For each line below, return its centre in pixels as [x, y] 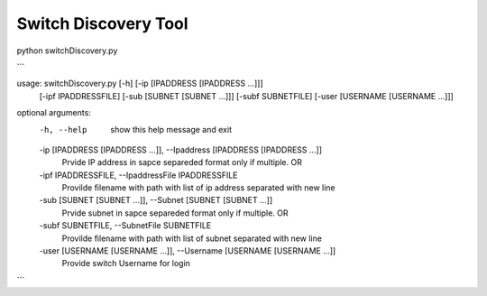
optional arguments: [54, 113]
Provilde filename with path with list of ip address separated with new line [198, 188]
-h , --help [63, 129]
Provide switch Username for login [126, 264]
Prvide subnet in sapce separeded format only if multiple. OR [175, 213]
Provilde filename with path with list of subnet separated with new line [192, 238]
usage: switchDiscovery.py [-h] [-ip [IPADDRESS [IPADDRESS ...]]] [140, 83]
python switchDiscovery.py [67, 51]
